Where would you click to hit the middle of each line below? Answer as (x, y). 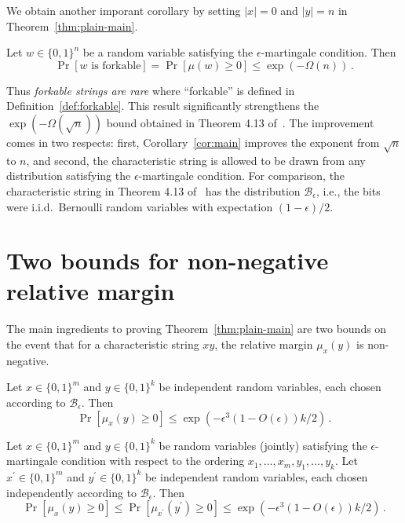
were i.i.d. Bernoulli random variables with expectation (140, 206)
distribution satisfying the (69, 176)
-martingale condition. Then (328, 52)
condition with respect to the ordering (153, 461)
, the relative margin (264, 344)
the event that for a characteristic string (103, 344)
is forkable (116, 66)
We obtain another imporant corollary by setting (124, 10)
